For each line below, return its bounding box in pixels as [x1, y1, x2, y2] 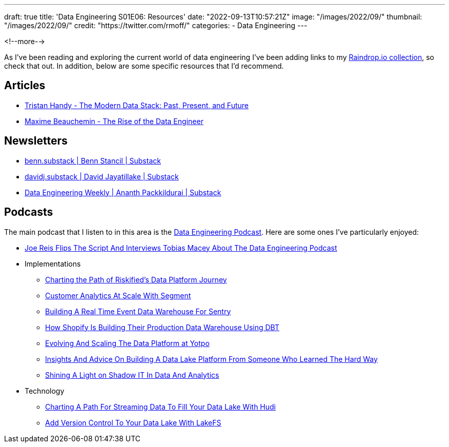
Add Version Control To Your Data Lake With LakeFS [45, 418, 221, 427]
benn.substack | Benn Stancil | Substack [25, 156, 161, 165]
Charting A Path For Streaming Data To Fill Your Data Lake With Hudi [45, 402, 276, 411]
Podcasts [4, 206, 53, 219]
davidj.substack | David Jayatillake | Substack [25, 172, 179, 181]
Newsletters [4, 134, 68, 148]
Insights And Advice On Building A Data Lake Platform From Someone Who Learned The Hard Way [45, 354, 378, 363]
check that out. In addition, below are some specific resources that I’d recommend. [4, 62, 284, 70]
